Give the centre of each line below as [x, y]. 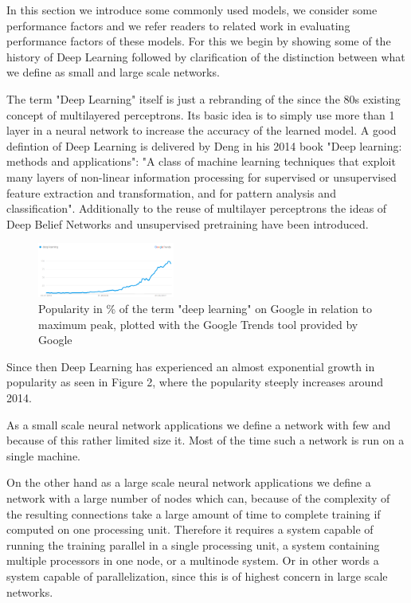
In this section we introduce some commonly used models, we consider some [192, 10]
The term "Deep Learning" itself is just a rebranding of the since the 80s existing [204, 98]
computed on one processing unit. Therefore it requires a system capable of [190, 529]
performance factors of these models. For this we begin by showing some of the [199, 41]
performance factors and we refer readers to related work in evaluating [178, 25]
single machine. [44, 455]
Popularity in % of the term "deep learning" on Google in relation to [205, 309]
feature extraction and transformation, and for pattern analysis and [171, 192]
